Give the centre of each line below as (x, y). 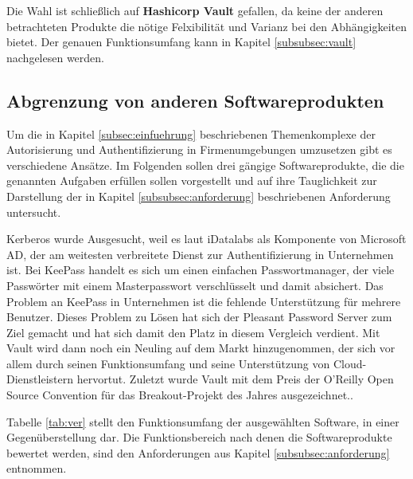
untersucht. (34, 212)
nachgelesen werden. (55, 57)
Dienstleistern (40, 379)
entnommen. (37, 468)
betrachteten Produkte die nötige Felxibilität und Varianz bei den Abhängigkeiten (207, 26)
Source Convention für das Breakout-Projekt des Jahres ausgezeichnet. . (180, 395)
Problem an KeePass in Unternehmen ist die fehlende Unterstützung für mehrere (204, 301)
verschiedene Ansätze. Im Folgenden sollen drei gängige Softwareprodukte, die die (205, 165)
